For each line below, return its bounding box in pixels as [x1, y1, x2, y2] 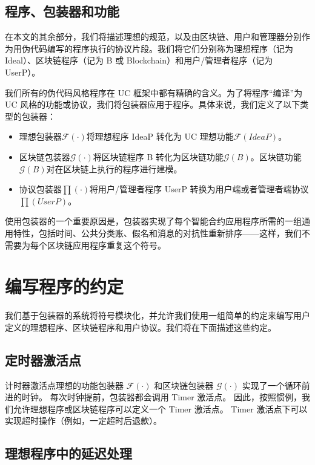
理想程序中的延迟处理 [5, 444, 132, 463]
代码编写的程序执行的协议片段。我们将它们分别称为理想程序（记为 [30, 42, 293, 54]
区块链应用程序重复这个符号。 [47, 238, 166, 251]
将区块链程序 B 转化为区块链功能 [93, 150, 224, 163]
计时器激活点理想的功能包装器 [5, 379, 124, 391]
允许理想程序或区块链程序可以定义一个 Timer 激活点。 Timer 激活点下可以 [13, 402, 308, 415]
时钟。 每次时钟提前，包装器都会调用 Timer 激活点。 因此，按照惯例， [21, 391, 302, 403]
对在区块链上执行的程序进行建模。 [46, 162, 182, 175]
